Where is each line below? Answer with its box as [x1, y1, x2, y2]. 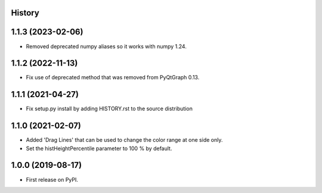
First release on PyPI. [26, 176, 79, 183]
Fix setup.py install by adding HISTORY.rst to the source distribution [26, 105, 193, 113]
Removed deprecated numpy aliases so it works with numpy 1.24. [26, 42, 187, 50]
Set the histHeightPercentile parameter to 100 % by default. [26, 145, 172, 152]
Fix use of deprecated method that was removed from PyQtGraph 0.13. [26, 74, 200, 81]
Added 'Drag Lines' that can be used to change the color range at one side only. [26, 136, 223, 144]
